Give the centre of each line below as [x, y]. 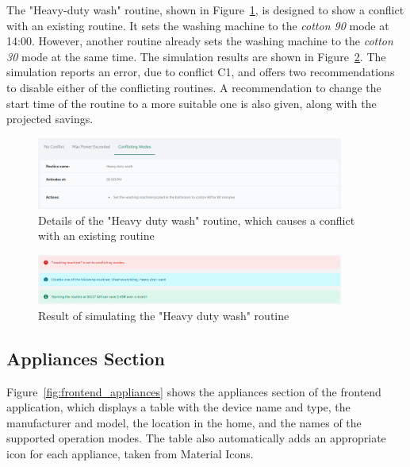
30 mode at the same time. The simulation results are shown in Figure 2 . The [196, 56]
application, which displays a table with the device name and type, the [178, 407]
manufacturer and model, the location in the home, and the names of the [184, 422]
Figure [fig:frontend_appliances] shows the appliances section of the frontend [194, 391]
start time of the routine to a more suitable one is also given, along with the [192, 103]
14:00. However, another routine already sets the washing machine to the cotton [200, 41]
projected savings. [50, 119]
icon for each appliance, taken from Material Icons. [130, 453]
